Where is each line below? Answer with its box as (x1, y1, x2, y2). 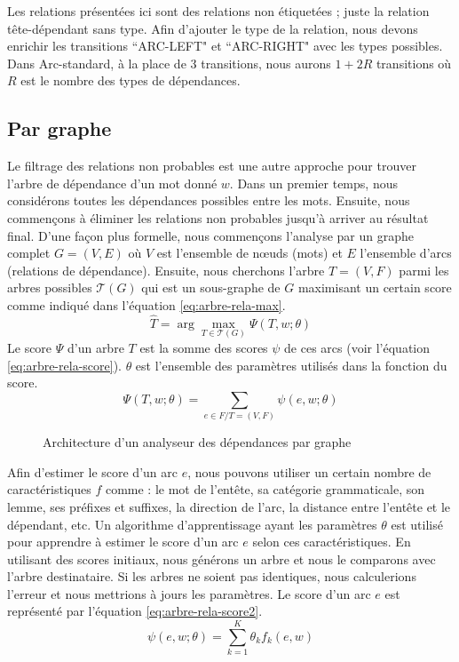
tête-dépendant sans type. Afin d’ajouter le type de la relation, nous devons (7, 19, 418, 37)
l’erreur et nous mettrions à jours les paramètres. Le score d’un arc (7, 584, 371, 602)
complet (7, 243, 51, 262)
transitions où (376, 53, 452, 72)
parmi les (399, 260, 449, 279)
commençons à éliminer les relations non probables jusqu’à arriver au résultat (7, 208, 429, 227)
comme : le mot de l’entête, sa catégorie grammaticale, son (105, 480, 425, 498)
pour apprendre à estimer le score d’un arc (7, 532, 239, 551)
